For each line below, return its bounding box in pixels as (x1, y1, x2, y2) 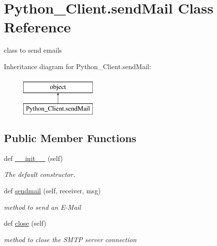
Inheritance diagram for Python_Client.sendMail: (4, 61, 151, 71)
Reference (4, 17, 71, 37)
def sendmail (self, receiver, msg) (4, 186, 101, 196)
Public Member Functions (4, 130, 136, 145)
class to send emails (4, 45, 62, 55)
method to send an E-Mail (4, 202, 81, 212)
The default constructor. (4, 169, 75, 179)
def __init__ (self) (4, 153, 63, 163)
